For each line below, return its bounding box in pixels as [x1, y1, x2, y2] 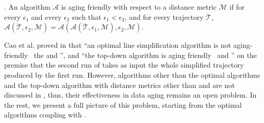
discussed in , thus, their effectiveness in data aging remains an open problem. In [4, 89, 257, 100]
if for [229, 2, 245, 12]
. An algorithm [4, 2, 50, 12]
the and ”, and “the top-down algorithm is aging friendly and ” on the [34, 49, 257, 60]
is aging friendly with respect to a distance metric [61, 2, 217, 12]
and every [31, 11, 62, 22]
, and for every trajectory [124, 11, 204, 22]
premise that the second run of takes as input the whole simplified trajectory [4, 59, 244, 70]
